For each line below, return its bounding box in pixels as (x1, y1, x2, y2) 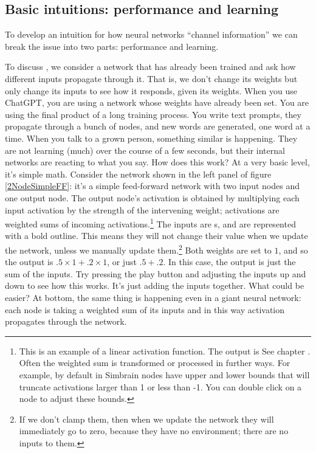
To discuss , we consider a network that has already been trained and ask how (5, 60, 296, 73)
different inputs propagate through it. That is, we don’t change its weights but (5, 72, 298, 85)
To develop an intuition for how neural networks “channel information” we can (5, 28, 298, 41)
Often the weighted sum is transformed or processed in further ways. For (19, 356, 290, 369)
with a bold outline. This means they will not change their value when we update (5, 229, 308, 242)
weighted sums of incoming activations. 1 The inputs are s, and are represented (5, 216, 296, 230)
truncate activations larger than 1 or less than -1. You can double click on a (19, 380, 302, 393)
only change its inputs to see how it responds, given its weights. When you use (5, 84, 297, 97)
